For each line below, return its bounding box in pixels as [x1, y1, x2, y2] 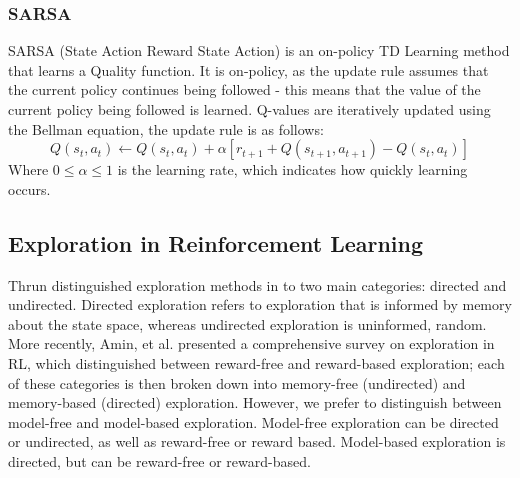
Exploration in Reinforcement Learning [8, 227, 424, 258]
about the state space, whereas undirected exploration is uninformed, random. [8, 313, 487, 334]
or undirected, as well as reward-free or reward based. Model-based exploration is [8, 431, 506, 452]
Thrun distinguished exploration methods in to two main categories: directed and [8, 274, 507, 295]
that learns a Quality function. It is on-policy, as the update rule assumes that [8, 59, 489, 80]
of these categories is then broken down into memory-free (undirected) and [8, 372, 466, 393]
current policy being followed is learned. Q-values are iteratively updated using [8, 99, 491, 119]
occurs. [8, 178, 51, 199]
